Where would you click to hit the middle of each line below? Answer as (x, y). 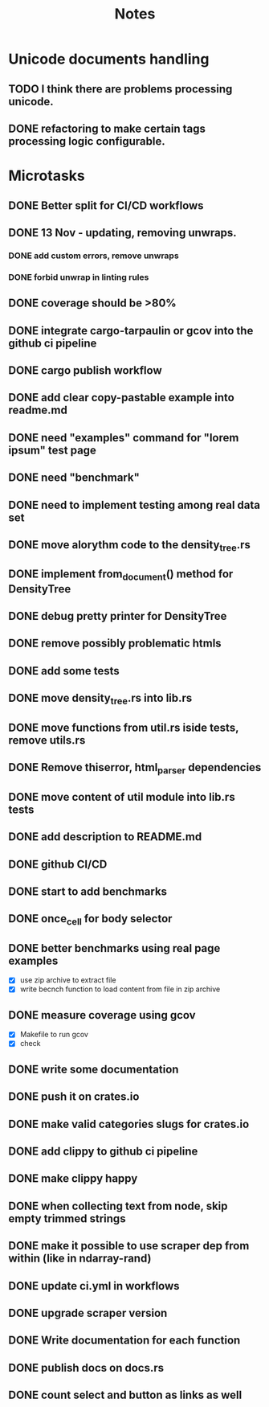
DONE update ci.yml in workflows (94, 1286)
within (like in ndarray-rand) (80, 1259)
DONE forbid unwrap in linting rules (79, 277)
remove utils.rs (47, 740)
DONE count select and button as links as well (125, 1395)
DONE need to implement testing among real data (134, 505)
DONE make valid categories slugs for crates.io (129, 1124)
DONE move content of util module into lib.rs (122, 797)
